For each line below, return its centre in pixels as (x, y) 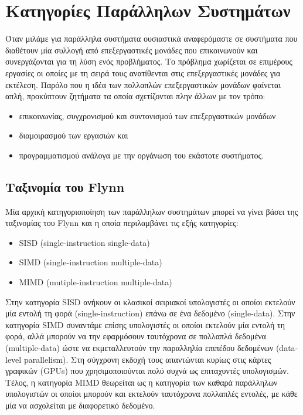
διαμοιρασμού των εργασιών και (74, 135)
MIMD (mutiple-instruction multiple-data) (96, 282)
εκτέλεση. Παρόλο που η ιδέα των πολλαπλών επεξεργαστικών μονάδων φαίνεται (143, 84)
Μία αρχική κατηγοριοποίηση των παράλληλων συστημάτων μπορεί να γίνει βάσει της (152, 211)
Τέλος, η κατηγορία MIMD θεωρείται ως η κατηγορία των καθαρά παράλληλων (142, 382)
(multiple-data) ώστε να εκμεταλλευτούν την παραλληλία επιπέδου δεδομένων (139, 348)
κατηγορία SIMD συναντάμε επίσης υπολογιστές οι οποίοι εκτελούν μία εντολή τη (145, 324)
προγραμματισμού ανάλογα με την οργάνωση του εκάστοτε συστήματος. (141, 155)
